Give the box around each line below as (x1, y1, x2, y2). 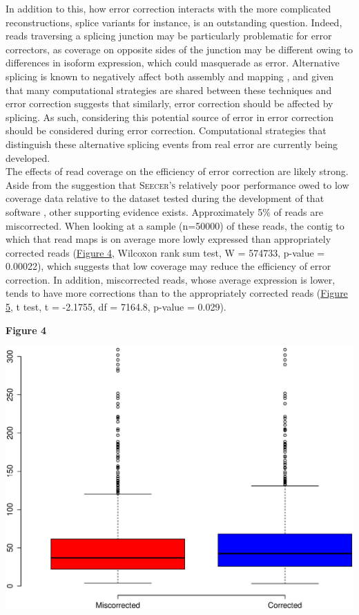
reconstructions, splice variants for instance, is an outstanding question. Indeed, (6, 15, 342, 29)
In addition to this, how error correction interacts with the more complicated (6, 1, 331, 15)
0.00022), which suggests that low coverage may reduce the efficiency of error (6, 259, 331, 273)
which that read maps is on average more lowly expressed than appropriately (6, 232, 331, 246)
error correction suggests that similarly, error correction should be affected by (6, 96, 333, 111)
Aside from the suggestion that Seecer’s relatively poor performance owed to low (6, 177, 349, 192)
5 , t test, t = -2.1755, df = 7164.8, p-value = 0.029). (6, 300, 226, 314)
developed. (6, 150, 50, 165)
